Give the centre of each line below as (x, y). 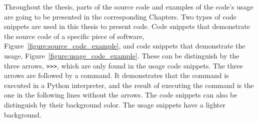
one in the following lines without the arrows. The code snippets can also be (121, 95)
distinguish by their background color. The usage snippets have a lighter (115, 104)
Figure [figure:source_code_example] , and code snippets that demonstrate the (125, 46)
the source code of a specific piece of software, (74, 36)
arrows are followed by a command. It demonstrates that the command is (116, 75)
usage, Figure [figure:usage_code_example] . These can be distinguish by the (122, 55)
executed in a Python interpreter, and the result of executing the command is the (129, 85)
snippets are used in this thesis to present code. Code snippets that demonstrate (127, 26)
